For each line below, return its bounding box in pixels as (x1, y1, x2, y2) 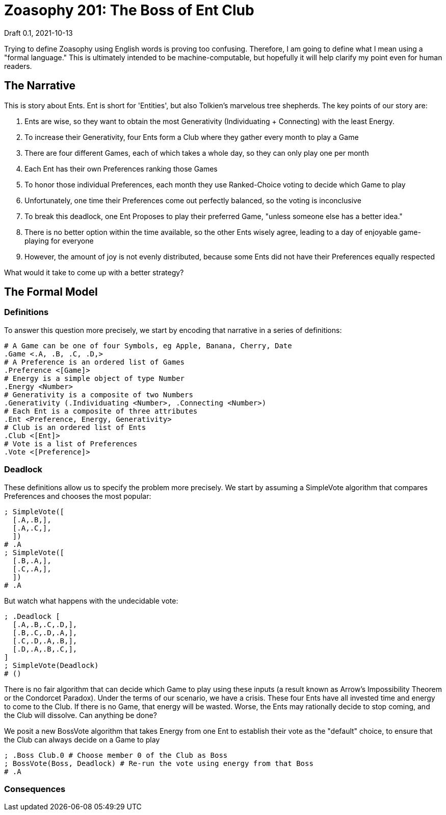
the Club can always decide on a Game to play (4, 735, 160, 744)
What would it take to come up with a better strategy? (4, 268, 184, 277)
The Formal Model (4, 285, 98, 299)
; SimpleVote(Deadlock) (4, 661, 99, 669)
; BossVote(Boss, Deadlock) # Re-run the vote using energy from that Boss (4, 759, 313, 768)
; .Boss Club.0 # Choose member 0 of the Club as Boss (4, 751, 228, 759)
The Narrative (4, 79, 76, 92)
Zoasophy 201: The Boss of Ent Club (4, 2, 254, 19)
